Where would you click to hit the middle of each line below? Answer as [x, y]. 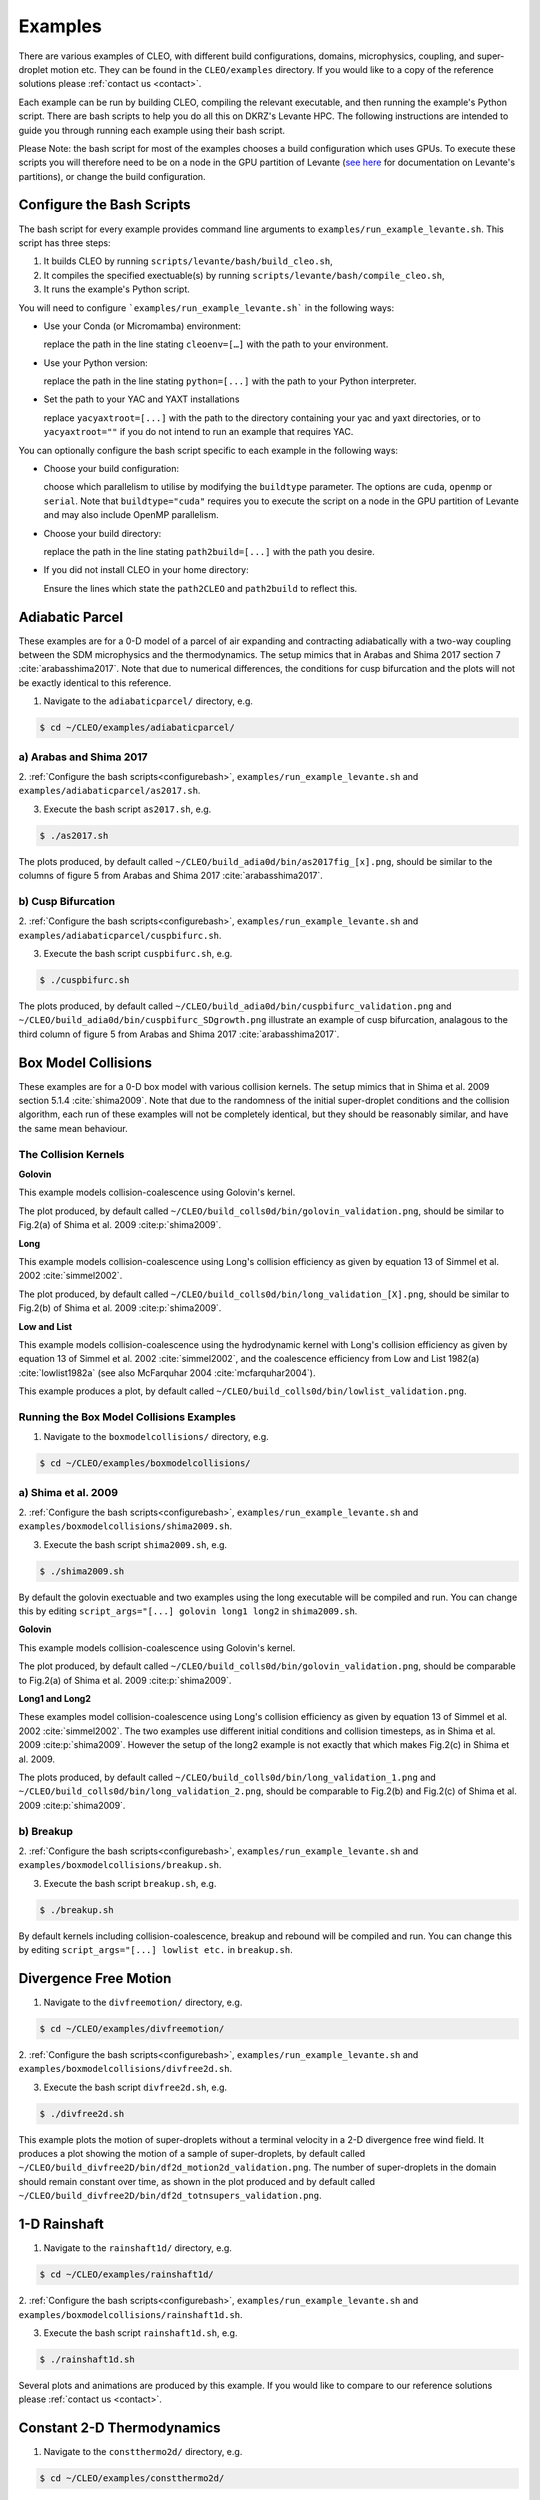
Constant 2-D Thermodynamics [119, 2428]
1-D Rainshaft [61, 2224]
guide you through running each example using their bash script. [151, 130]
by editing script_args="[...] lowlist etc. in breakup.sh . [156, 1950]
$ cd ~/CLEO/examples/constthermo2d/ [132, 2478]
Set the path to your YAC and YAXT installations [141, 399]
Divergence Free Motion [95, 1978]
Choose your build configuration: [111, 469]
